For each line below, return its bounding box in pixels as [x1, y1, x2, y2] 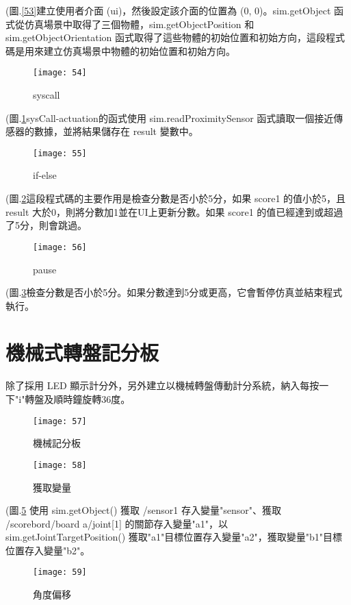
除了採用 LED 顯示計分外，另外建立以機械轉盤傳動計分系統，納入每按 [5, 378, 320, 393]
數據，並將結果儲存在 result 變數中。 [34, 124, 198, 138]
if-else [33, 168, 57, 182]
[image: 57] [33, 416, 87, 426]
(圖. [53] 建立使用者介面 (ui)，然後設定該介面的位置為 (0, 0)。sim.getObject [5, 3, 331, 17]
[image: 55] [33, 148, 87, 158]
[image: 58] [33, 460, 87, 470]
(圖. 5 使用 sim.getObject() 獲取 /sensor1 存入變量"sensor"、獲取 [5, 503, 281, 517]
